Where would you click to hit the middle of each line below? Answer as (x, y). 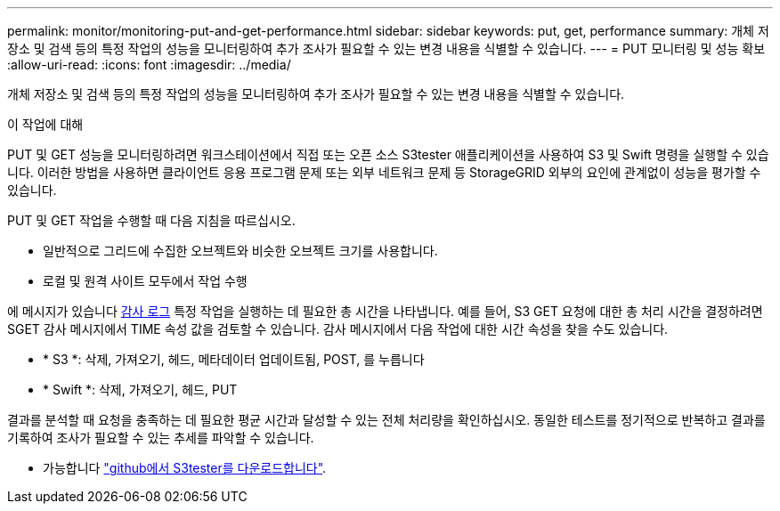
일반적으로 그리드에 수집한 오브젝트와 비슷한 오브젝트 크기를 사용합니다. (240, 251)
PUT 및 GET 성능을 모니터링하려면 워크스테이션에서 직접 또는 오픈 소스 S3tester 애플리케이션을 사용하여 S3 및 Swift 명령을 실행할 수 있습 (388, 154)
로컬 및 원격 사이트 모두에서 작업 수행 (145, 281)
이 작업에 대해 (45, 124)
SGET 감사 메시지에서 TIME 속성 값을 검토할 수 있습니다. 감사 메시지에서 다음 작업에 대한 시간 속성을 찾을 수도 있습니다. (338, 329)
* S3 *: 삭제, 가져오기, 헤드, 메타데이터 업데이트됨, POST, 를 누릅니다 (234, 359)
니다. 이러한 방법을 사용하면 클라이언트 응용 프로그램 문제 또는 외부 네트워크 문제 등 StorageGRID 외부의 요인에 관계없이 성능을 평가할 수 (384, 172)
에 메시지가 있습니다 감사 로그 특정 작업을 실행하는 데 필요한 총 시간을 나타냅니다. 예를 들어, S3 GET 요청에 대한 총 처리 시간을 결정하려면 (385, 311)
